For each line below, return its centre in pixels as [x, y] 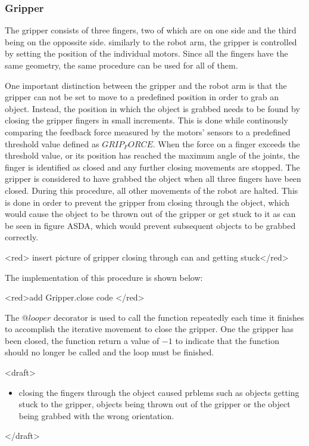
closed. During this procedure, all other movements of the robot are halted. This [152, 190]
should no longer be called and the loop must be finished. [110, 352]
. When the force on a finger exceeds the [226, 143]
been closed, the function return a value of [82, 340]
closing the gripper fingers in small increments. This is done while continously [146, 120]
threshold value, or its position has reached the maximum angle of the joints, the [152, 155]
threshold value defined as [52, 143]
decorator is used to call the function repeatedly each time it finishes [179, 317]
